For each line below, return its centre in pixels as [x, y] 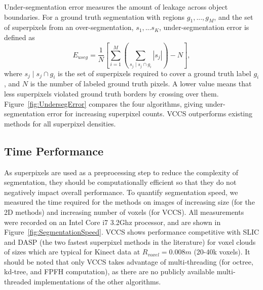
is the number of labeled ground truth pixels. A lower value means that [141, 84]
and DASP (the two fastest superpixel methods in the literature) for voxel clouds [130, 241]
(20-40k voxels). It [222, 252]
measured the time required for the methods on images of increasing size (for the [129, 202]
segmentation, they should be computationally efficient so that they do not [120, 182]
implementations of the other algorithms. [97, 282]
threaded [18, 282]
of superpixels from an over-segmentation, [69, 27]
